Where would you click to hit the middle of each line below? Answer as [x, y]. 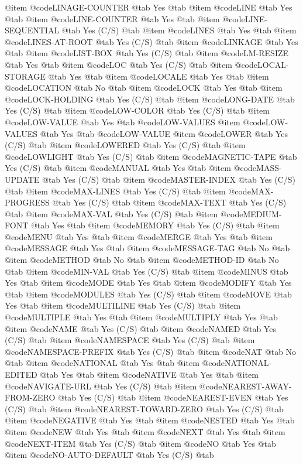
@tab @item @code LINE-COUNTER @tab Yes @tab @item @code [125, 18]
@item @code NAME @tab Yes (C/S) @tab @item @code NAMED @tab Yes [140, 328]
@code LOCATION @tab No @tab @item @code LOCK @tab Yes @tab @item [144, 88]
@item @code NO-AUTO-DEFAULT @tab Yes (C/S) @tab [109, 455]
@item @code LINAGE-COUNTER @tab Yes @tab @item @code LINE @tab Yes [149, 7]
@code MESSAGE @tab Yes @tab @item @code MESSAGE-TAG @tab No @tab [147, 248]
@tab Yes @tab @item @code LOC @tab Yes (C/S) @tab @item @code [131, 64]
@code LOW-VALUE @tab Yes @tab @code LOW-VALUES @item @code [135, 122]
